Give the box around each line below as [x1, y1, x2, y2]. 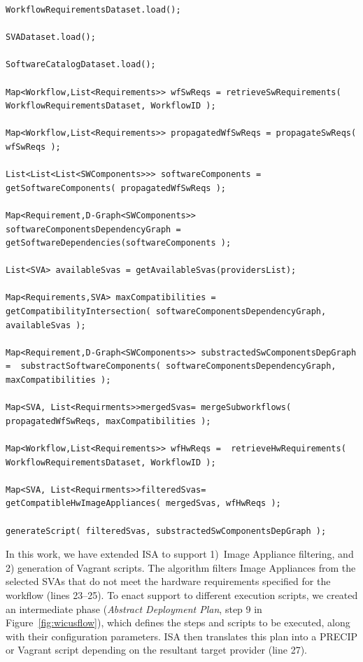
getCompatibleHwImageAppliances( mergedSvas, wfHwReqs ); [6, 498, 281, 509]
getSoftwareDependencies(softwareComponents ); [6, 238, 232, 248]
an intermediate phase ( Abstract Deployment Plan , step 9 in [6, 601, 262, 616]
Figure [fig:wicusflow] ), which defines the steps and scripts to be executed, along [6, 615, 350, 630]
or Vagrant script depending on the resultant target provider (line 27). [6, 642, 307, 657]
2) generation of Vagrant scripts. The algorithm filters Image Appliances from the [6, 560, 356, 575]
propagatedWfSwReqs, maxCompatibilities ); [6, 416, 211, 426]
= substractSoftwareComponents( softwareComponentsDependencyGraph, [6, 361, 336, 372]
